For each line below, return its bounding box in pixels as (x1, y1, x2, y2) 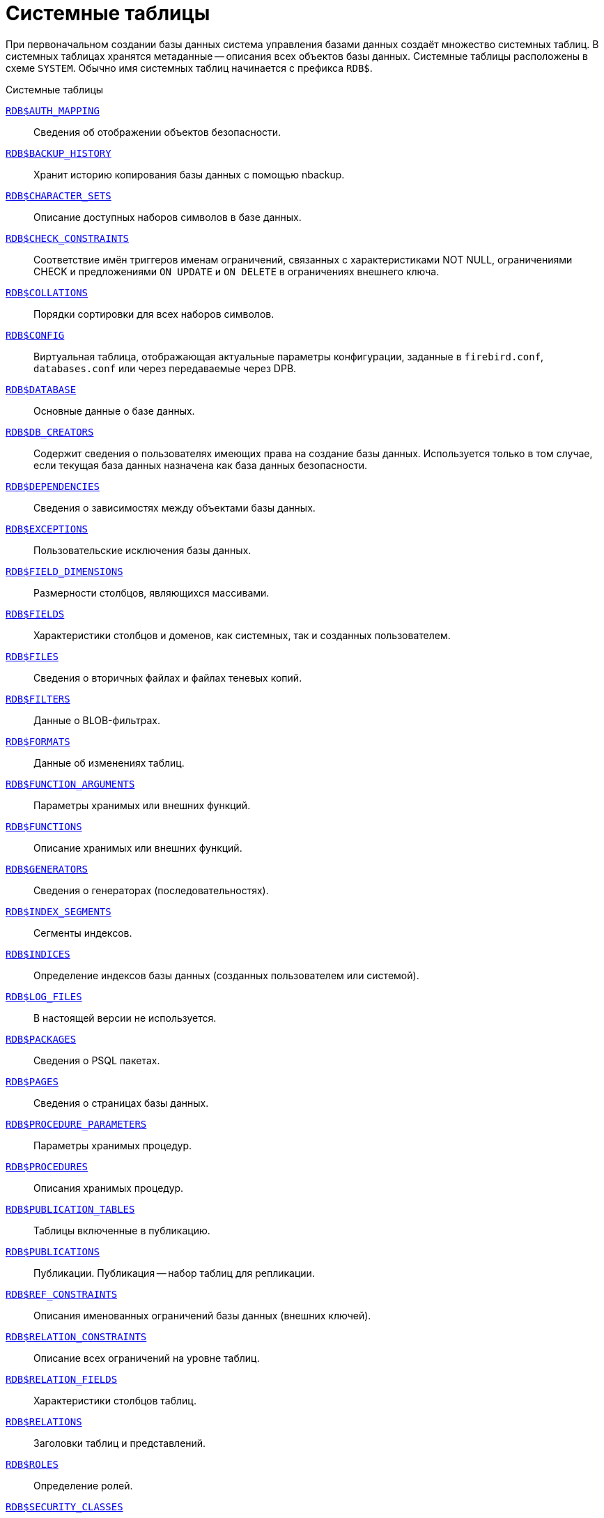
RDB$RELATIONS (6, 1416, 82, 1427)
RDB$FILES (6, 650, 59, 662)
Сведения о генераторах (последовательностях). (33, 884, 269, 896)
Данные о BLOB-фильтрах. (33, 714, 161, 726)
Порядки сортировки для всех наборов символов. (33, 307, 274, 320)
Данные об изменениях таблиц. (33, 756, 185, 769)
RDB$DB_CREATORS (6, 426, 94, 438)
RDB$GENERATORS (6, 863, 88, 875)
